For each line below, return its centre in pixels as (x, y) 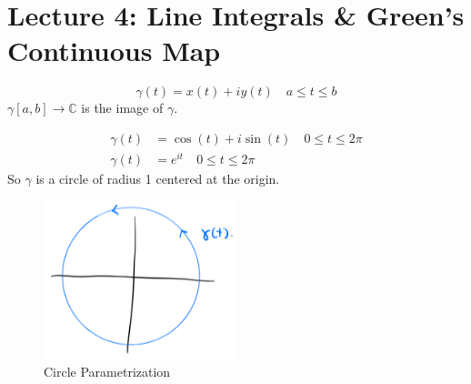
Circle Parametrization (107, 372)
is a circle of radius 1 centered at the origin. (158, 179)
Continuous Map (114, 51)
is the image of (122, 108)
